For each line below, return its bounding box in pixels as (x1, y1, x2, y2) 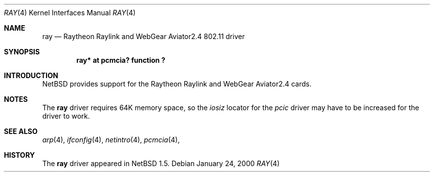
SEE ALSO (4, 127, 38, 135)
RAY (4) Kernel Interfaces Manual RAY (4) (4, 8, 136, 17)
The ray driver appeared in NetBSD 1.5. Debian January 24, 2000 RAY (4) (42, 159, 280, 168)
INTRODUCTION (4, 71, 58, 80)
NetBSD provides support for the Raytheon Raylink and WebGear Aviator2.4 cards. (42, 80, 312, 88)
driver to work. (42, 112, 90, 120)
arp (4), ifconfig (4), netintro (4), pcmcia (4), (42, 135, 180, 144)
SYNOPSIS (4, 47, 40, 56)
